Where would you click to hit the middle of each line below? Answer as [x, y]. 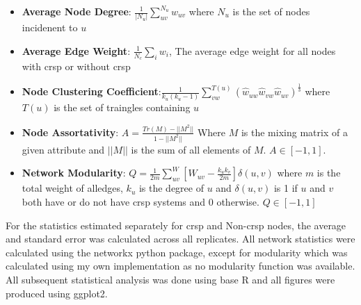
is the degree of [171, 188]
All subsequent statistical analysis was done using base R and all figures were [170, 280]
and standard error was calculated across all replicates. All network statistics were [180, 239]
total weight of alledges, [72, 188]
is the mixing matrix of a [294, 132]
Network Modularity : [74, 173]
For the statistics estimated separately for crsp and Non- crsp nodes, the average [176, 225]
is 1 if [286, 188]
